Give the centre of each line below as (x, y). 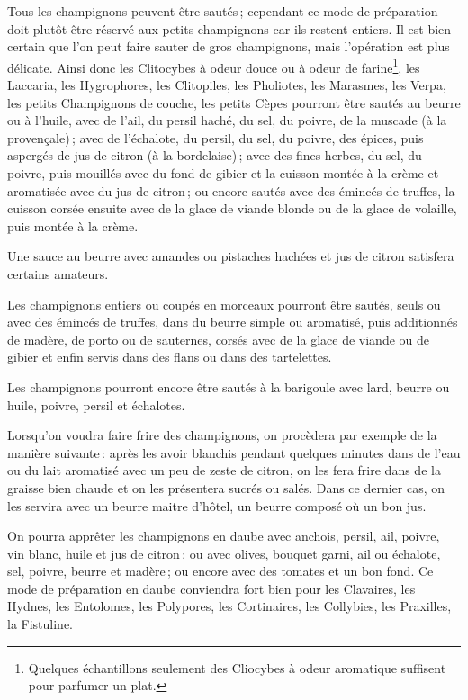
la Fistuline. (40, 624)
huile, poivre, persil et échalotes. (96, 404)
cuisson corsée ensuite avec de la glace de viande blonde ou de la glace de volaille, (232, 208)
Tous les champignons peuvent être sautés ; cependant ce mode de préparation (223, 11)
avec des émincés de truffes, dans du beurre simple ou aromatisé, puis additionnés (233, 322)
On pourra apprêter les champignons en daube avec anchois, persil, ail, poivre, (224, 536)
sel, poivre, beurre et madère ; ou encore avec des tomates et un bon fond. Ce (220, 571)
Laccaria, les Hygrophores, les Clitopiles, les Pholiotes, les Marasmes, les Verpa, (227, 85)
